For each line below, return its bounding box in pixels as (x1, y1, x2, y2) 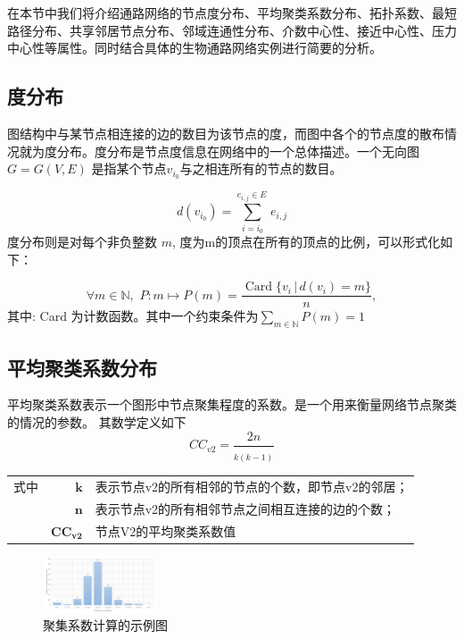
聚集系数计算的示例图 (43, 616, 168, 635)
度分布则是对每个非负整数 (7, 232, 157, 251)
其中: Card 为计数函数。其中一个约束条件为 (7, 307, 259, 325)
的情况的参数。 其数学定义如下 (7, 413, 186, 432)
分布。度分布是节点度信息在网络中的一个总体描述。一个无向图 (56, 141, 419, 160)
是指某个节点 (91, 159, 167, 178)
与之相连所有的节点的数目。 (179, 159, 343, 178)
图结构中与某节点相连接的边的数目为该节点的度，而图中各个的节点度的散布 (7, 123, 444, 142)
